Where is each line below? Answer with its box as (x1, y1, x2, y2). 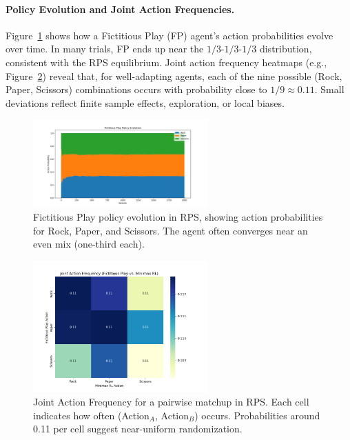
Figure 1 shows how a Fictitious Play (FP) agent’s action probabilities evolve (6, 28, 333, 42)
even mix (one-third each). (33, 237, 145, 251)
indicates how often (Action (33, 408, 150, 422)
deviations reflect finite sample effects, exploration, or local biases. (6, 95, 285, 110)
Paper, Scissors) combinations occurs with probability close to (6, 82, 267, 97)
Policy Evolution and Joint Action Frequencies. (6, 1, 235, 16)
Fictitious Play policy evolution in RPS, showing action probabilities (33, 210, 323, 224)
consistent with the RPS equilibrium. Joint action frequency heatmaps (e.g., (6, 54, 327, 69)
